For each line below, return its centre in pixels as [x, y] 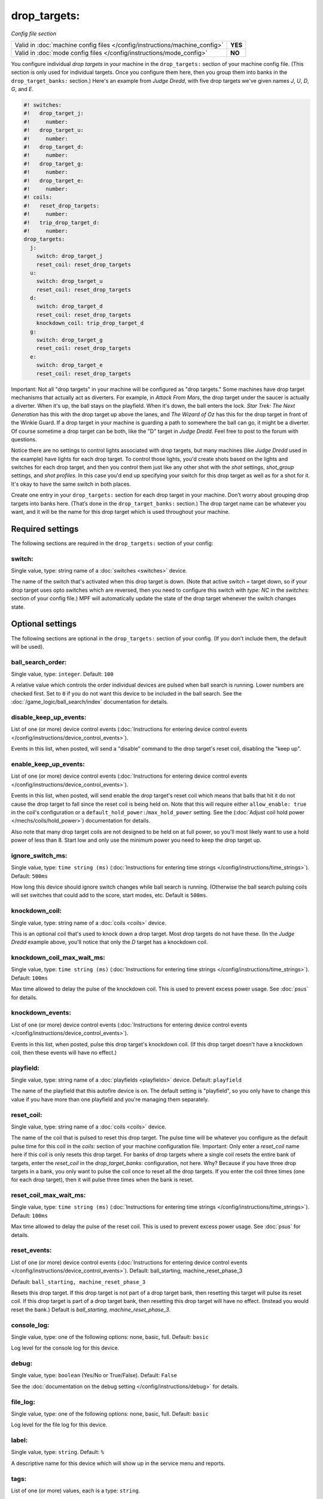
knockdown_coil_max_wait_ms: [58, 958]
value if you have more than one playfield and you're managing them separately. [110, 1099]
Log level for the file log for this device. [59, 1425]
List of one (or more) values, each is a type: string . [76, 1491]
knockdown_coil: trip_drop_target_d [90, 323]
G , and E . [22, 89]
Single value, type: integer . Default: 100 [62, 674]
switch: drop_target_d [69, 306]
